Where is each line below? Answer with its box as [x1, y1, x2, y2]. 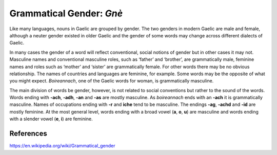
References [9, 129, 47, 138]
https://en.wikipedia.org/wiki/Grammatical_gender [9, 143, 115, 149]
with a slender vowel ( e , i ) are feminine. [9, 116, 93, 122]
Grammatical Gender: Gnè [9, 8, 123, 19]
